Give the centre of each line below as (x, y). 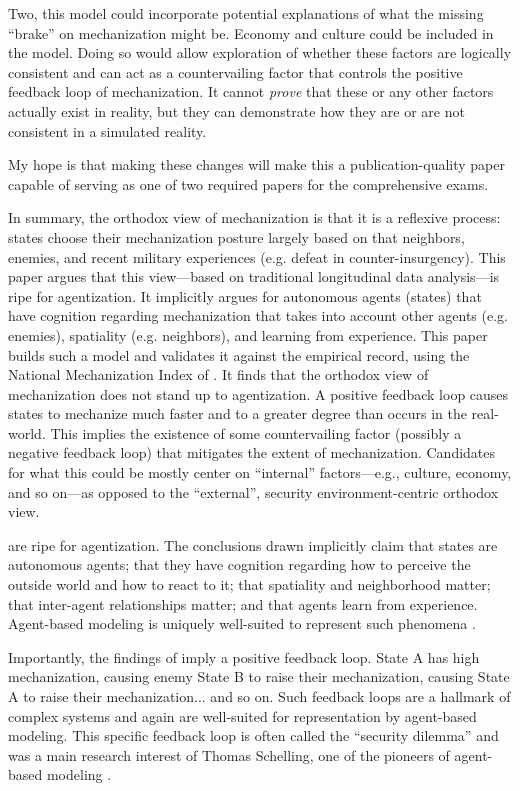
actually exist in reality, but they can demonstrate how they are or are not (236, 110)
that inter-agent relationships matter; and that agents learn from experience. (243, 603)
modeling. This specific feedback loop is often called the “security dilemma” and (253, 735)
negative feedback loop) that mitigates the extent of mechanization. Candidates (252, 452)
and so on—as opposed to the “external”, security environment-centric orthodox (253, 491)
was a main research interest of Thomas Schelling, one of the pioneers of (229, 754)
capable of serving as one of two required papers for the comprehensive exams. (248, 183)
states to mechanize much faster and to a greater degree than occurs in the (237, 413)
